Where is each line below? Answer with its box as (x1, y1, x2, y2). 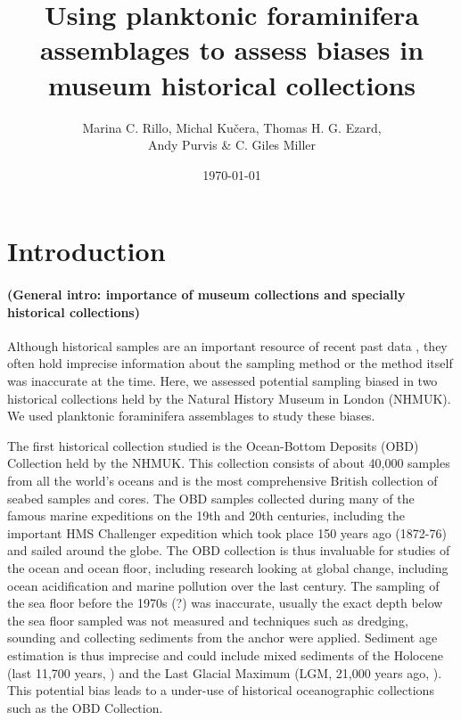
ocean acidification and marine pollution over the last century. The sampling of (7, 576, 440, 594)
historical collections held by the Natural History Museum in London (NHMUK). (7, 389, 451, 407)
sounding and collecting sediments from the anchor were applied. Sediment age (7, 628, 438, 647)
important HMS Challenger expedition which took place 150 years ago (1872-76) (7, 523, 447, 542)
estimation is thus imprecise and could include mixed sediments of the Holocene (7, 645, 443, 664)
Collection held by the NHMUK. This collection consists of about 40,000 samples (7, 454, 450, 472)
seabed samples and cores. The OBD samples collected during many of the (7, 488, 415, 507)
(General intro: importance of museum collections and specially (7, 285, 406, 304)
